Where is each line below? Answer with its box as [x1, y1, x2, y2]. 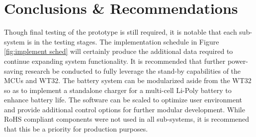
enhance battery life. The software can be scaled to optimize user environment [4, 94, 243, 105]
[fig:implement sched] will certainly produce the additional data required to [4, 46, 233, 56]
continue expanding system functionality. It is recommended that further [4, 55, 226, 66]
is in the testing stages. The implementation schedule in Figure [27, 36, 219, 46]
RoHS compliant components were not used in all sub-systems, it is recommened [4, 114, 250, 124]
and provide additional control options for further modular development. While [4, 104, 245, 114]
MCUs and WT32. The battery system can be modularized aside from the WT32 [4, 75, 252, 86]
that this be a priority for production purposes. [4, 124, 148, 134]
